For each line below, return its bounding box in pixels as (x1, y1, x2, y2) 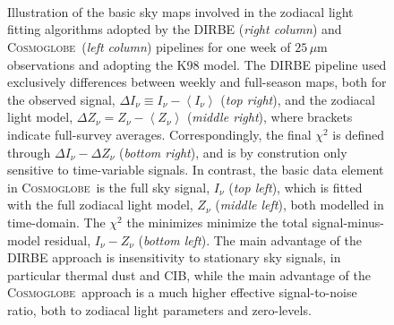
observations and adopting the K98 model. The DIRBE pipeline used (7, 55, 387, 73)
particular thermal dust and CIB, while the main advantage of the (7, 265, 372, 284)
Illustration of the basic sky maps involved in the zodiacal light (7, 2, 354, 21)
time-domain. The (7, 212, 106, 231)
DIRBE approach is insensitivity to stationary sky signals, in (7, 248, 341, 267)
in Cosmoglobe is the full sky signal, (7, 177, 210, 196)
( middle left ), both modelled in (215, 195, 384, 214)
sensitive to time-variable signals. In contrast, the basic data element (7, 160, 384, 179)
